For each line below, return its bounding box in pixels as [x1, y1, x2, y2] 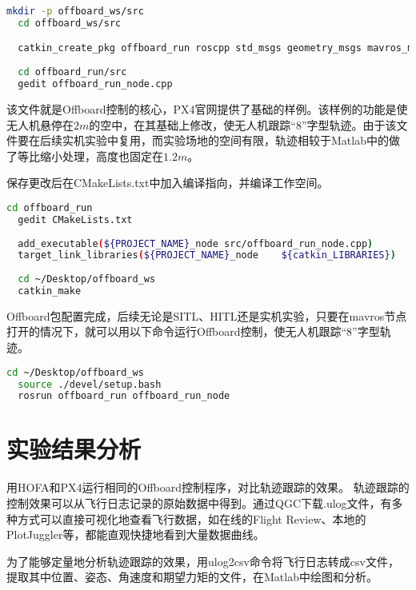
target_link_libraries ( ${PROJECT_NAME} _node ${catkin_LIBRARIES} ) [18, 249, 396, 261]
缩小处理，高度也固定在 [39, 147, 163, 164]
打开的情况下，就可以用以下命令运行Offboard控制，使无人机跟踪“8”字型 [6, 323, 380, 340]
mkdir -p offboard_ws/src [6, 6, 144, 17]
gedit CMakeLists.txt [18, 213, 133, 225]
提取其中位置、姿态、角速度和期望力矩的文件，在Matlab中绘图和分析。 [6, 568, 378, 585]
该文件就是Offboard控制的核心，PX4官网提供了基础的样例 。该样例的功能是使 [6, 100, 408, 117]
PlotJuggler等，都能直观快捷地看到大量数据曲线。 [6, 526, 265, 543]
